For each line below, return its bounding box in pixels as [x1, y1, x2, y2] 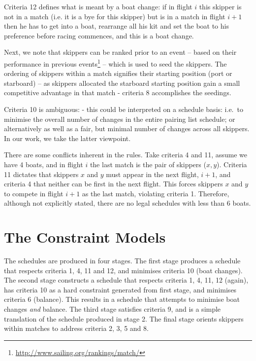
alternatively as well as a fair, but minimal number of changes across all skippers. [4, 123, 250, 134]
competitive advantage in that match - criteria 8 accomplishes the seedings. [4, 87, 231, 98]
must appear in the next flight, [106, 169, 199, 179]
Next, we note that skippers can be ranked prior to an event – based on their [4, 47, 237, 57]
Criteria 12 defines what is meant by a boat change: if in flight [4, 1, 192, 11]
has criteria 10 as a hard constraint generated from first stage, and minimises [4, 284, 237, 294]
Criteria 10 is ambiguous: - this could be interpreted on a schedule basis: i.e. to [4, 104, 243, 114]
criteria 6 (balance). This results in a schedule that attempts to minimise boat [4, 294, 240, 304]
